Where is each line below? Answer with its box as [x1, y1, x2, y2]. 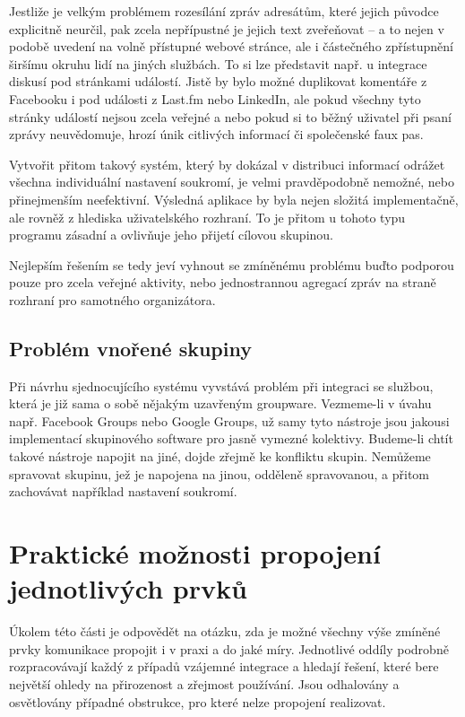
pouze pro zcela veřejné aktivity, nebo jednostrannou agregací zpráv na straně [9, 273, 436, 292]
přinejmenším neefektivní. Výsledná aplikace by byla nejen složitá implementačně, [9, 189, 459, 208]
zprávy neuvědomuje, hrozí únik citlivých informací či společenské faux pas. [9, 125, 424, 144]
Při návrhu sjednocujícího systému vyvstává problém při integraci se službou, [9, 376, 434, 395]
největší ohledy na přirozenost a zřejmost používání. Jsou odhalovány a [9, 674, 400, 693]
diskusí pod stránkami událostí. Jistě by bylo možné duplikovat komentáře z [9, 72, 427, 91]
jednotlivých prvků [9, 570, 247, 607]
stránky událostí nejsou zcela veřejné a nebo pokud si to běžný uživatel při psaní [9, 107, 452, 126]
